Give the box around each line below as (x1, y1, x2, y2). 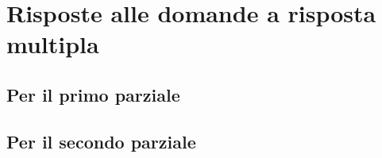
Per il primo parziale (6, 82, 180, 106)
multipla (6, 28, 99, 60)
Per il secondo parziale (6, 129, 196, 153)
